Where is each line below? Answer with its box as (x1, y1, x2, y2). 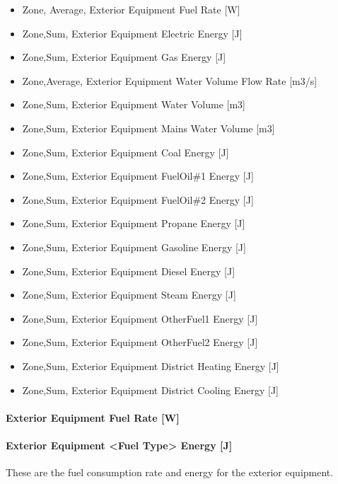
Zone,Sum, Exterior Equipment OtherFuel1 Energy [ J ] (22, 311, 258, 325)
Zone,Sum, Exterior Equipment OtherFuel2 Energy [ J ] (22, 335, 258, 350)
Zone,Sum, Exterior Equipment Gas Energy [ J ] (22, 50, 226, 64)
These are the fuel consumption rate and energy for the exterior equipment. (6, 465, 334, 480)
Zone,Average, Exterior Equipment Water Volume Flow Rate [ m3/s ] (22, 73, 317, 88)
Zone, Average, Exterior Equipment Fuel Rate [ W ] (22, 2, 240, 16)
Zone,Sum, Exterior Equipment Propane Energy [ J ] (22, 216, 245, 231)
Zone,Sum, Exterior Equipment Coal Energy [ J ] (22, 144, 229, 159)
